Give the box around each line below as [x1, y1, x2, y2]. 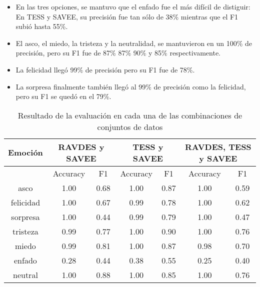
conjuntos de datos [97, 120, 163, 132]
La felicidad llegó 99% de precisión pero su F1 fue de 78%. [15, 64, 195, 74]
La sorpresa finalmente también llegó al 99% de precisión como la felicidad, [15, 81, 246, 91]
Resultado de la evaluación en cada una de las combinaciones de [17, 109, 242, 121]
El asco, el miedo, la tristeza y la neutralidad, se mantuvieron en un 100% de [15, 37, 252, 48]
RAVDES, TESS [185, 140, 251, 152]
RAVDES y [58, 140, 104, 152]
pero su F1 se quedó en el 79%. [15, 91, 111, 101]
